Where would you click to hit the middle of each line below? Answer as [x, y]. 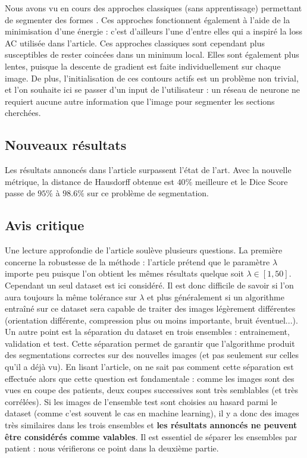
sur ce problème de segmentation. [148, 193]
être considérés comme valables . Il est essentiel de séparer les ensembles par [151, 436]
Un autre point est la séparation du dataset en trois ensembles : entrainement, [147, 332]
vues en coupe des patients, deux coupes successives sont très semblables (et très [151, 390]
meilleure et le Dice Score [241, 181]
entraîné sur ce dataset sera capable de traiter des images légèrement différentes [150, 308]
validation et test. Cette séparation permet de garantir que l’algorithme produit [150, 343]
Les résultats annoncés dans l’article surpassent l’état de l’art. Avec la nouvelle [148, 170]
